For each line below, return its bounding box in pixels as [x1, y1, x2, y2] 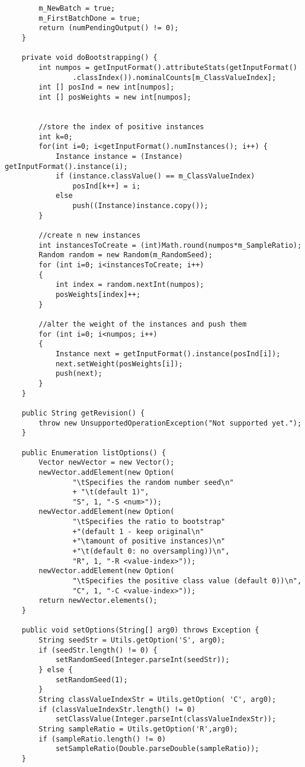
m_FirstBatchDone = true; [38, 14, 141, 23]
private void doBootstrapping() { [21, 53, 158, 62]
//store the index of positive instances [38, 122, 204, 131]
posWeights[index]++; [55, 290, 141, 299]
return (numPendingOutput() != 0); [38, 24, 179, 33]
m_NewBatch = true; [38, 4, 115, 12]
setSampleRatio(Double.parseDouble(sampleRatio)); [55, 744, 259, 753]
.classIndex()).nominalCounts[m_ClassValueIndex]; [72, 73, 277, 82]
